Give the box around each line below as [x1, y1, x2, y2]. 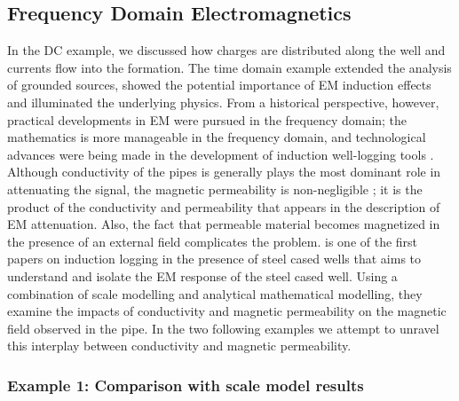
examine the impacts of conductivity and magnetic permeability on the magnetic [7, 302, 447, 320]
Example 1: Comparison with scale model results [7, 373, 364, 396]
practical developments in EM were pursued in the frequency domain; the [7, 110, 408, 129]
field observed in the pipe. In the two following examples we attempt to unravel [7, 318, 439, 337]
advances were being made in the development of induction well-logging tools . [7, 145, 434, 163]
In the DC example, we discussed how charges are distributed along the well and [7, 41, 446, 59]
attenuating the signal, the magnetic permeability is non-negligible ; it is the [7, 179, 423, 198]
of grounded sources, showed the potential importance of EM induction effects [7, 75, 431, 94]
